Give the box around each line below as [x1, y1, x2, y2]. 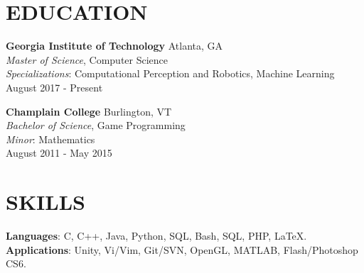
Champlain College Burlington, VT [6, 104, 172, 118]
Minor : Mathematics [6, 131, 95, 146]
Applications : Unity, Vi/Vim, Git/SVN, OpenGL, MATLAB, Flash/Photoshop [6, 242, 358, 257]
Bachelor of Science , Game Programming [6, 118, 186, 133]
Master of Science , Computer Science [6, 52, 168, 67]
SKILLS [6, 187, 85, 216]
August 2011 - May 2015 [6, 145, 112, 160]
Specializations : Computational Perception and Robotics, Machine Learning [6, 66, 335, 81]
